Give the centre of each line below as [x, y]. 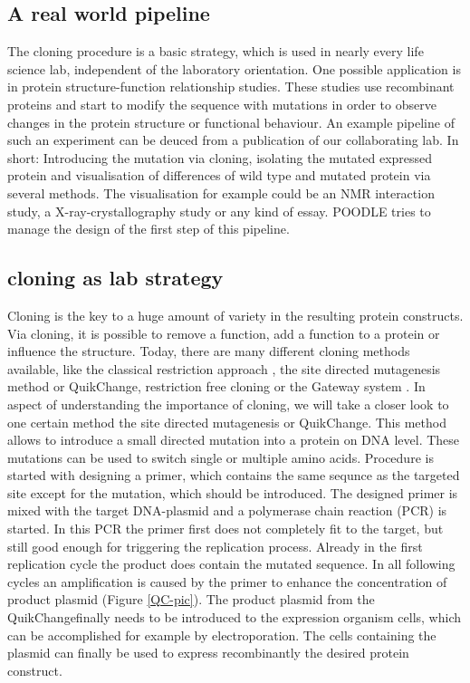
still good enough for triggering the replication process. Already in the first [215, 546]
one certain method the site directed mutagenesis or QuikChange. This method [227, 422]
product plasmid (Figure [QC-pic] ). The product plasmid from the [191, 599]
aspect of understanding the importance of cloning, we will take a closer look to [228, 404]
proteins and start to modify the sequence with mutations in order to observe [222, 104]
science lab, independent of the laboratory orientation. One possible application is [234, 68]
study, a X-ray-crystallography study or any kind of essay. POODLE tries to [219, 211]
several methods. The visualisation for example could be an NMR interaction [221, 192]
